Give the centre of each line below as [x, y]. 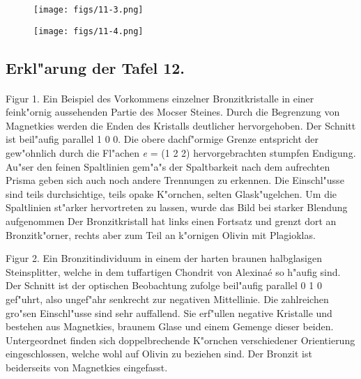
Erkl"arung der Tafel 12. [95, 67]
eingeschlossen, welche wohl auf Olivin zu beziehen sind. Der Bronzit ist [159, 354]
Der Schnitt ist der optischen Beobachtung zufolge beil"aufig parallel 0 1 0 [164, 285]
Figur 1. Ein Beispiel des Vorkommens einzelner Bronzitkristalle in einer [160, 98]
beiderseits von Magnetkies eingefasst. [87, 367]
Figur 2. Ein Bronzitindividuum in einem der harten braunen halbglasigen [164, 258]
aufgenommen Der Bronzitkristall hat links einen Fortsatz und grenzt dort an [171, 221]
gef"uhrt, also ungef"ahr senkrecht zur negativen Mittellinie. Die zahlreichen [167, 299]
